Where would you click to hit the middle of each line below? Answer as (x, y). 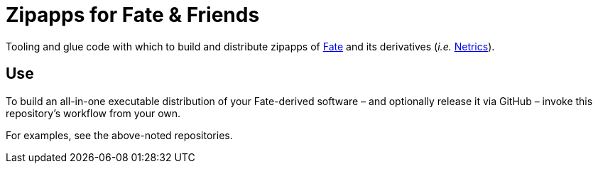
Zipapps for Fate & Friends (133, 15)
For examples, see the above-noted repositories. (119, 135)
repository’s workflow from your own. (93, 113)
